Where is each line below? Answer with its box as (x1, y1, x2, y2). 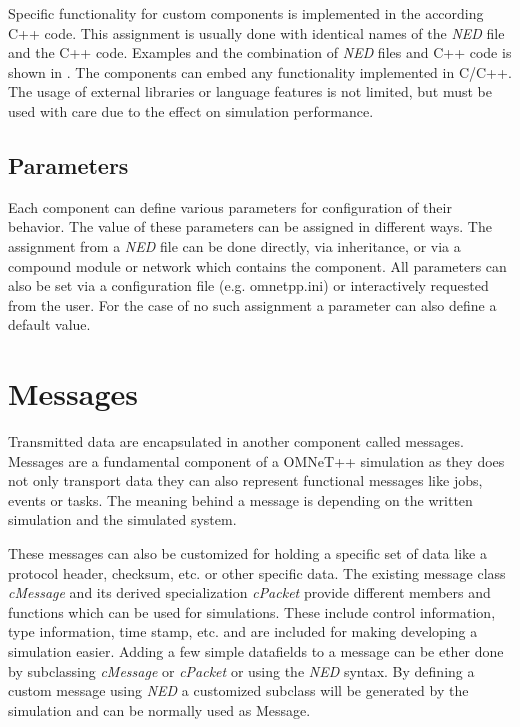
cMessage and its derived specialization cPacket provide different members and (8, 582, 491, 603)
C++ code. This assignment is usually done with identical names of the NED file (8, 22, 505, 43)
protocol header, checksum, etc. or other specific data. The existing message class (8, 562, 506, 583)
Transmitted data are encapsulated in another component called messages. (8, 431, 464, 452)
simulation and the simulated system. (8, 509, 237, 530)
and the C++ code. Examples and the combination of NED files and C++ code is (8, 42, 512, 63)
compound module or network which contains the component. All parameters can (8, 255, 507, 276)
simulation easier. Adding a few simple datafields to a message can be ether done (8, 640, 504, 661)
